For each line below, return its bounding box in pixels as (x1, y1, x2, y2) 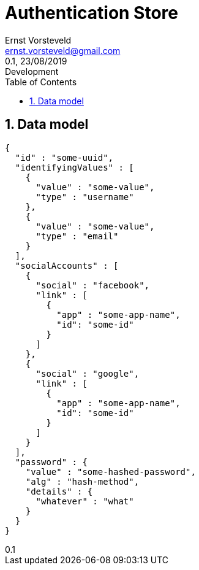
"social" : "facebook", (36, 280, 150, 290)
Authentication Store (5, 2, 179, 23)
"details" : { (25, 486, 93, 496)
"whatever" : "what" (36, 496, 134, 506)
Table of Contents (5, 76, 77, 87)
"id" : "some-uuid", (15, 152, 114, 163)
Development (5, 66, 59, 77)
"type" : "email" (36, 231, 119, 241)
